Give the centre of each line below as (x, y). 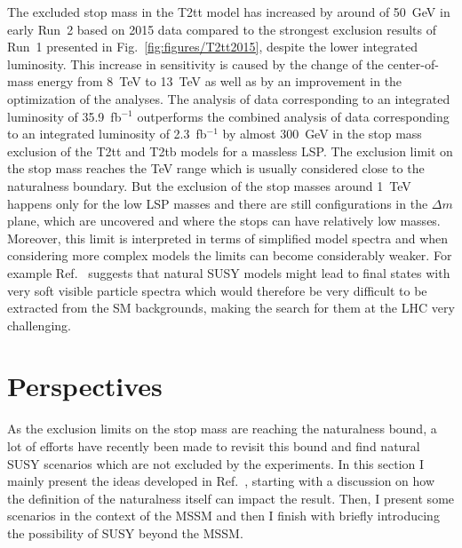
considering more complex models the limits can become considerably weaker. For (230, 255)
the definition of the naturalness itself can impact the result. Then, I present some (231, 498)
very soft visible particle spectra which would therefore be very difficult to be (217, 290)
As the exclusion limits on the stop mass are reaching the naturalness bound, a (222, 429)
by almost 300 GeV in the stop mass (322, 134)
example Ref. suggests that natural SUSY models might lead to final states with (229, 272)
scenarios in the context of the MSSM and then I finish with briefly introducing (223, 516)
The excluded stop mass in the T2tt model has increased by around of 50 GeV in (229, 12)
